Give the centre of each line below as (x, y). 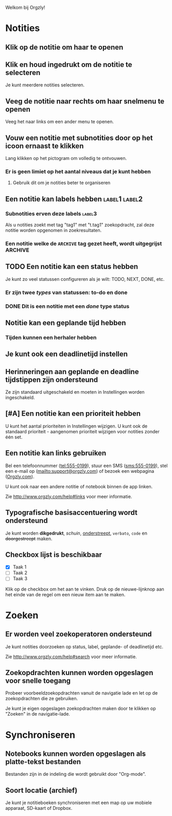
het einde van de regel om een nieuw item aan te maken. (65, 594)
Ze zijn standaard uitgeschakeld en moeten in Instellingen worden (75, 392)
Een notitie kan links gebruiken (56, 453)
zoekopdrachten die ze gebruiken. (42, 699)
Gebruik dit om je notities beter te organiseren (62, 183)
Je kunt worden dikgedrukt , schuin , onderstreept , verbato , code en (76, 533)
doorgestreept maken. (29, 538)
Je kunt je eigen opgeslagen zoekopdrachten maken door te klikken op (81, 708)
